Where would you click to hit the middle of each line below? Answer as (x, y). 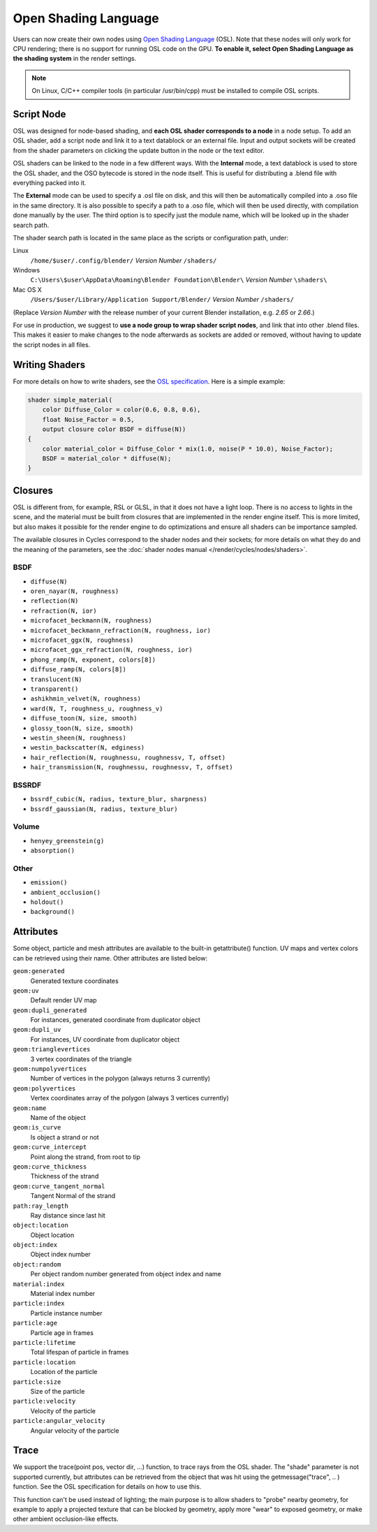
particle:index (39, 1304)
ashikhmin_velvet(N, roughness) (86, 699)
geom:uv (26, 991)
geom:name (30, 1108)
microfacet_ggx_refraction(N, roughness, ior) (111, 650)
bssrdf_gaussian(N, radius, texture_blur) (104, 809)
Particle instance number (66, 1313)
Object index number (60, 1255)
